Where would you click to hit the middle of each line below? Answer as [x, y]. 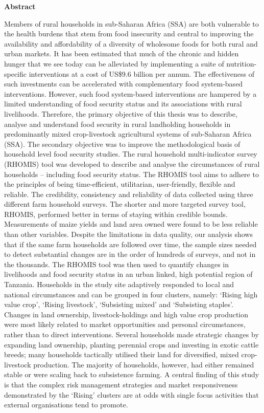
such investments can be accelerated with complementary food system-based [124, 84]
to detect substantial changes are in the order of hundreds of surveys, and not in [130, 254]
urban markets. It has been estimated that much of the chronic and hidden [122, 53]
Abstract [20, 6]
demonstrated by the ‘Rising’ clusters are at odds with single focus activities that [131, 394]
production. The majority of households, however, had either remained [144, 364]
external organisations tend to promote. [66, 405]
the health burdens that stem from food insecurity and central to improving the [129, 34]
